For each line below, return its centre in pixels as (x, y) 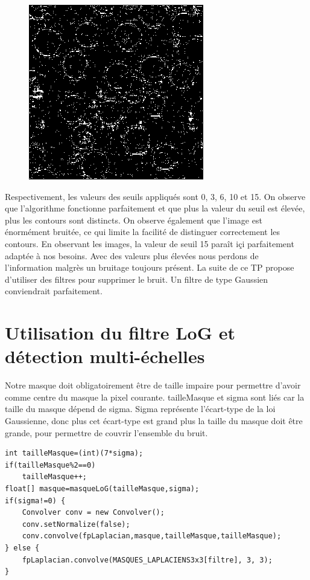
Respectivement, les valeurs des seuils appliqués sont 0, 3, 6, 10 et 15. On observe (155, 196)
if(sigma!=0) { (35, 501)
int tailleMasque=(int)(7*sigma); (74, 453)
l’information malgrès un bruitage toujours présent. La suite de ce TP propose (150, 267)
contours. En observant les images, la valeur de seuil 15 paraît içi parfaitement (150, 243)
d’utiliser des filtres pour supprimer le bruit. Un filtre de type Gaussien (137, 279)
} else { (22, 548)
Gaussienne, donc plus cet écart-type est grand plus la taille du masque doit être (154, 421)
